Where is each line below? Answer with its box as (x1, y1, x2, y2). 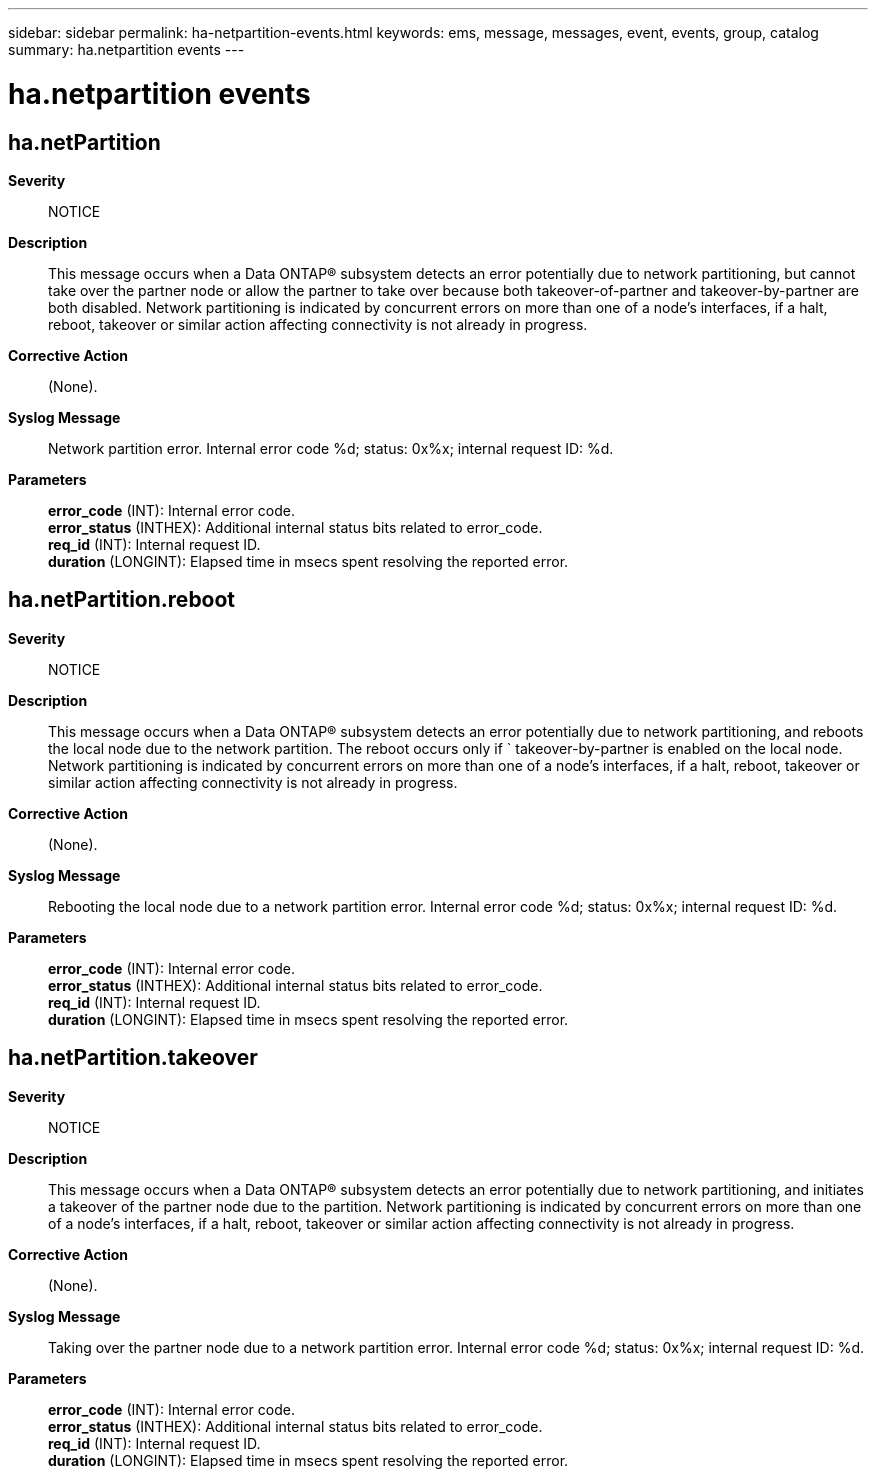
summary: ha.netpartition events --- (8, 41, 245, 58)
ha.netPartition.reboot (8, 587, 236, 613)
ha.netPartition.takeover (8, 1045, 258, 1071)
